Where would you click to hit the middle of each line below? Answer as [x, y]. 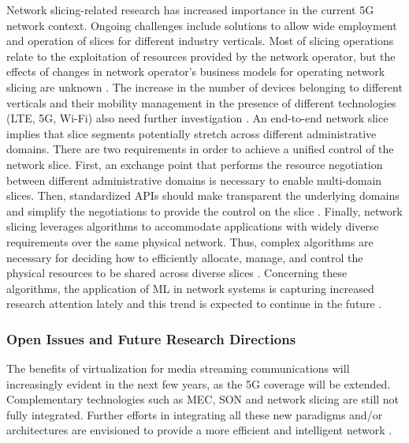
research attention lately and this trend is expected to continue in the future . [194, 304]
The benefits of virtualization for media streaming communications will [178, 368]
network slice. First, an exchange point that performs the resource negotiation [195, 164]
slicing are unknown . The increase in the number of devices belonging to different [204, 86]
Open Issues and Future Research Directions [151, 338]
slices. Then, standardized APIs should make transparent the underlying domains [203, 195]
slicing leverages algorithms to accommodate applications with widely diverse [193, 226]
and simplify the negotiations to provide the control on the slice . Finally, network [204, 210]
